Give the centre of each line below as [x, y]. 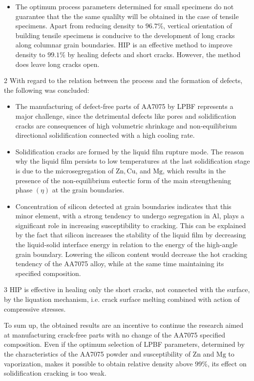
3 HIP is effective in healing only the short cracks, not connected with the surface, [127, 289]
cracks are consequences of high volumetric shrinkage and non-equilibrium [126, 125]
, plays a [232, 216]
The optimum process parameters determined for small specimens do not [125, 6]
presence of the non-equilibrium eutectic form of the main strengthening [123, 180]
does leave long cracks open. [57, 64]
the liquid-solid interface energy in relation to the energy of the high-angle [127, 244]
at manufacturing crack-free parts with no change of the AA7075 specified [115, 334]
